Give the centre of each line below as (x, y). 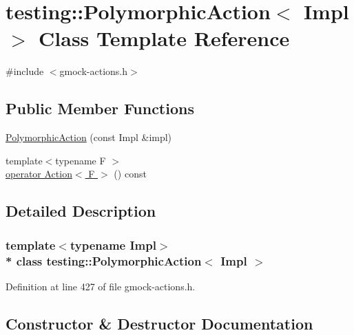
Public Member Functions (100, 108)
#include (25, 71)
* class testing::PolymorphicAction (104, 260)
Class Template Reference (164, 38)
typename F (81, 160)
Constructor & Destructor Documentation (159, 323)
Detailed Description (81, 211)
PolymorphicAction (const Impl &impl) (89, 137)
